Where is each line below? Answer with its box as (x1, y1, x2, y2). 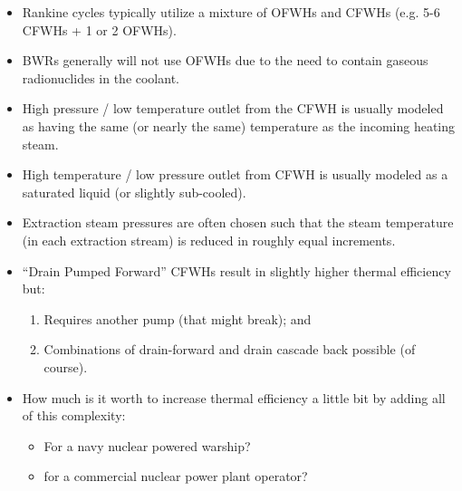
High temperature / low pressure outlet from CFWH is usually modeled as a (22, 165, 448, 184)
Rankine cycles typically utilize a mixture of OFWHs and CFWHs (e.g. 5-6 (22, 3, 440, 21)
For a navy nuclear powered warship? (43, 436, 251, 455)
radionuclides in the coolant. (22, 68, 179, 87)
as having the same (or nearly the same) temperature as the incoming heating (22, 116, 455, 135)
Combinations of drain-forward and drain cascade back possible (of (43, 340, 416, 359)
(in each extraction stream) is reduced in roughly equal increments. (22, 230, 396, 249)
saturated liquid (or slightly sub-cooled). (22, 182, 246, 201)
